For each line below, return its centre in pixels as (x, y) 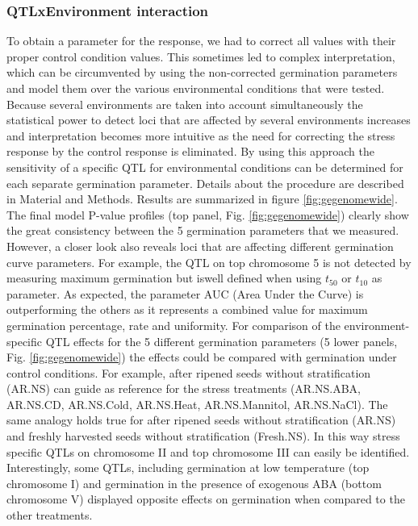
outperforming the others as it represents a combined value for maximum (187, 309)
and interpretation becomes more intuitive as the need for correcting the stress (201, 135)
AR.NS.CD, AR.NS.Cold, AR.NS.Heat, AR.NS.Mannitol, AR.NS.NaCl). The (197, 404)
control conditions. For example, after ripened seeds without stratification (189, 372)
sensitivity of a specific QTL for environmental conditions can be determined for (205, 167)
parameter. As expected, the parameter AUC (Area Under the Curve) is (185, 293)
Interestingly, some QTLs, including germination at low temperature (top (188, 468)
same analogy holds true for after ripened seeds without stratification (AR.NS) (201, 420)
